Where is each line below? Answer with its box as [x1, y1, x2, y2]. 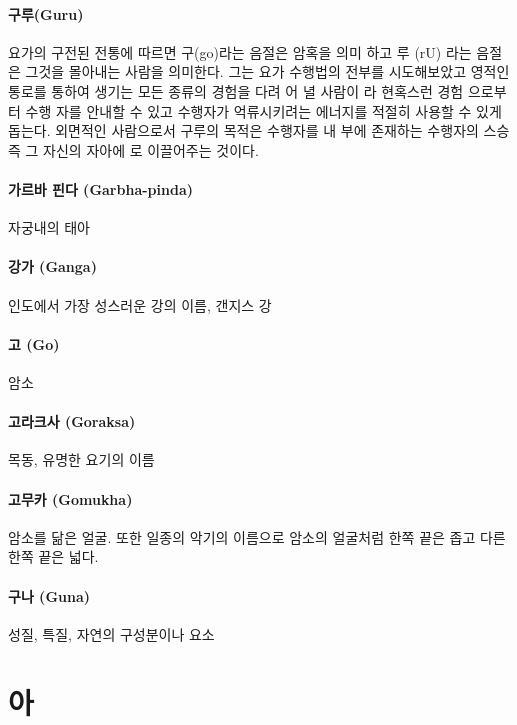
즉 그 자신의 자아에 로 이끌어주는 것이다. [8, 139, 259, 160]
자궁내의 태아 [8, 217, 90, 238]
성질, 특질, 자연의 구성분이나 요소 [8, 623, 215, 644]
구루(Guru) [8, 3, 84, 24]
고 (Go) [8, 333, 60, 354]
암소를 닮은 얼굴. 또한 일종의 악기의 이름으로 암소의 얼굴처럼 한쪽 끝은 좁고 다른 [8, 526, 506, 547]
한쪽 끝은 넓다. [8, 546, 99, 567]
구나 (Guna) [8, 585, 91, 606]
